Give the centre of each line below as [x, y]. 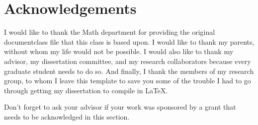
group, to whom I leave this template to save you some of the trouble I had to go [128, 81]
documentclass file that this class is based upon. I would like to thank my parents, [129, 41]
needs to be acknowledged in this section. [67, 116]
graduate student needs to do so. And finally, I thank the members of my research [129, 71]
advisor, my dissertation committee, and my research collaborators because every [128, 61]
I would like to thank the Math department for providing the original [110, 32]
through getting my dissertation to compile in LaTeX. [86, 90]
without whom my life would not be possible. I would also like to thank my [119, 51]
